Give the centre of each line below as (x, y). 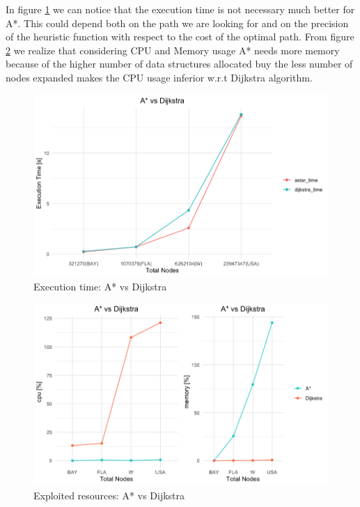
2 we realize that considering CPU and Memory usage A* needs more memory (173, 50)
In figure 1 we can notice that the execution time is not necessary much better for (180, 9)
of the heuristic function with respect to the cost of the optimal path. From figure (180, 37)
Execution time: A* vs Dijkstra (100, 286)
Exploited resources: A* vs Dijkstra (109, 495)
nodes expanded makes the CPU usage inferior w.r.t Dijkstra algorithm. (159, 77)
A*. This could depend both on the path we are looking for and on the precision (177, 23)
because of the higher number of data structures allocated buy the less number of (179, 64)
